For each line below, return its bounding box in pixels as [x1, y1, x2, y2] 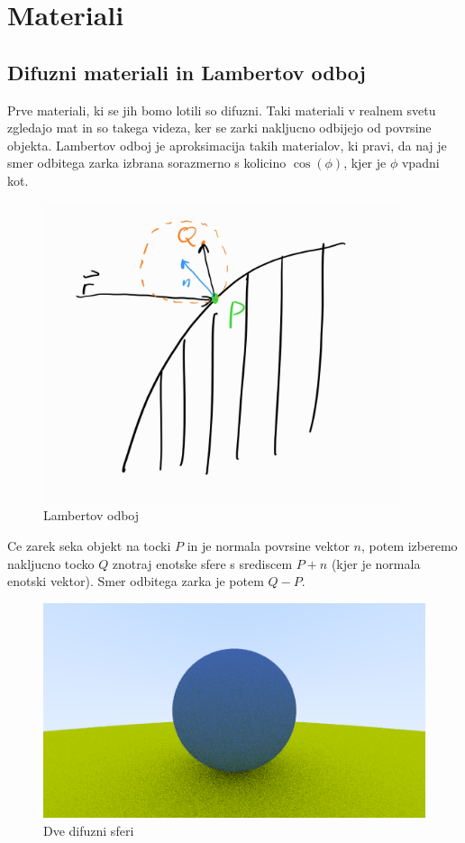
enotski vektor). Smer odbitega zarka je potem [7, 572, 264, 591]
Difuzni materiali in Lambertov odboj [7, 58, 366, 86]
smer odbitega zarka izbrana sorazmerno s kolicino [7, 153, 287, 172]
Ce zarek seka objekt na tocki [7, 536, 171, 555]
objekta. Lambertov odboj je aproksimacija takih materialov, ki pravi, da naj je [7, 135, 447, 154]
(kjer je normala [331, 554, 421, 573]
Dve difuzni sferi [43, 820, 134, 839]
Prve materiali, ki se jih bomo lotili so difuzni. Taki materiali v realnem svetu [7, 100, 436, 119]
